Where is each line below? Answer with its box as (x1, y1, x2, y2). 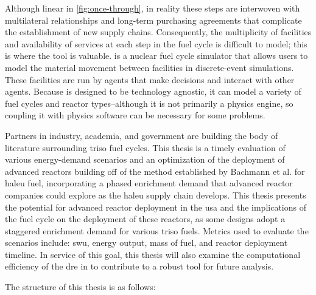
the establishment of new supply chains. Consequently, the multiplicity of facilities (5, 25, 312, 38)
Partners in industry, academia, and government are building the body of (5, 129, 278, 141)
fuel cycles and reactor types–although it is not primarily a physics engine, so (5, 97, 293, 109)
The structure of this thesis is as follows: (5, 280, 156, 293)
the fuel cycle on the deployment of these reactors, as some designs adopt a (5, 212, 286, 225)
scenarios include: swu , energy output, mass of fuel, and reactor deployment (5, 236, 288, 249)
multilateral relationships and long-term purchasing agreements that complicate (5, 13, 302, 26)
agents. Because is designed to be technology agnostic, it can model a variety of (5, 85, 301, 98)
